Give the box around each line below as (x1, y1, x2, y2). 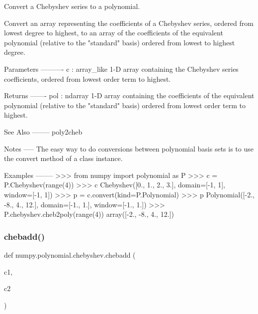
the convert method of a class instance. (4, 153, 123, 163)
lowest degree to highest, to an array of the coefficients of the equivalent (4, 27, 223, 38)
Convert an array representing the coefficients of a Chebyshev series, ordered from (4, 17, 254, 28)
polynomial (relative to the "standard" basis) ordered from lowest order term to (4, 100, 246, 110)
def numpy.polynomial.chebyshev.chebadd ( (4, 249, 136, 260)
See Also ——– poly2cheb (4, 126, 83, 137)
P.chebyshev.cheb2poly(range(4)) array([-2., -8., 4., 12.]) (4, 209, 174, 219)
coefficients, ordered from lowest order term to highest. (4, 73, 171, 84)
